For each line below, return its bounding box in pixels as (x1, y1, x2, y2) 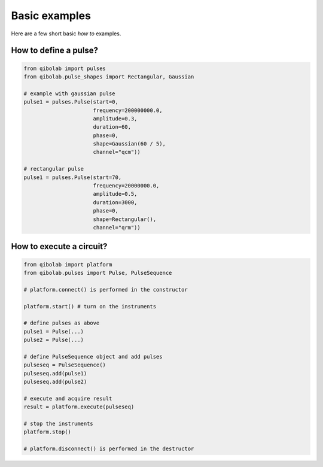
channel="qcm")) (93, 148, 141, 156)
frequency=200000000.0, (93, 107, 163, 114)
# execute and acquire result (23, 395, 112, 402)
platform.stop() (23, 429, 72, 435)
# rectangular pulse (23, 165, 84, 172)
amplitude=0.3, (93, 115, 138, 122)
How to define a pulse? (11, 46, 99, 56)
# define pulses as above (23, 320, 100, 326)
